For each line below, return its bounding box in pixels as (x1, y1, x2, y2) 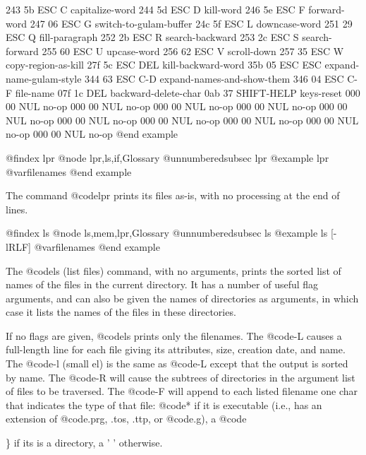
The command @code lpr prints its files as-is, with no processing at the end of (6, 188, 340, 203)
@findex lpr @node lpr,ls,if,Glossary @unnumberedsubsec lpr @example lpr (6, 150, 329, 165)
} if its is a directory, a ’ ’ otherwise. (6, 435, 163, 450)
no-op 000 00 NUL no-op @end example (6, 126, 178, 141)
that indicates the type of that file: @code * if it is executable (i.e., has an (6, 397, 322, 412)
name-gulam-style (6, 71, 82, 85)
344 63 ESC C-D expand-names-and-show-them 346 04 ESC (85, 71, 344, 85)
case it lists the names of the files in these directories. (6, 305, 236, 319)
